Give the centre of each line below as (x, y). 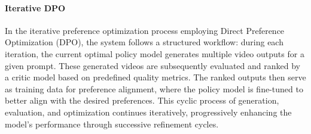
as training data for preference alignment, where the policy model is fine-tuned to (154, 88)
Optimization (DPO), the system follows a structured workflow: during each (144, 42)
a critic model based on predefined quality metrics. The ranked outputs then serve (155, 77)
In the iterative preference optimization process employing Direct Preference (145, 30)
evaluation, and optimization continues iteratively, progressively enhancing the (148, 112)
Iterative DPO (35, 7)
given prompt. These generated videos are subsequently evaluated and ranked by (153, 65)
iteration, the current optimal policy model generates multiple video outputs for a (155, 53)
